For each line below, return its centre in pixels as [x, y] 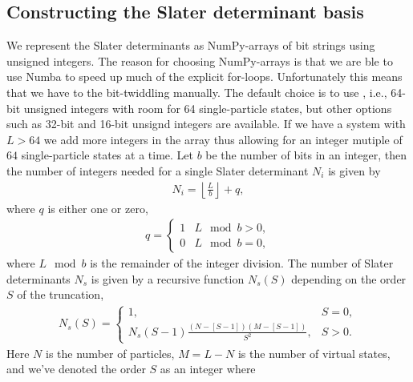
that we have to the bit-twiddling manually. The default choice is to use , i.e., [197, 92]
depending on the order [349, 278]
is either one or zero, [98, 208]
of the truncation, [61, 294]
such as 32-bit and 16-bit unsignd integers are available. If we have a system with [206, 124]
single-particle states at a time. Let [107, 155]
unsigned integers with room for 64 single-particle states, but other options [208, 108]
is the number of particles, [110, 353]
